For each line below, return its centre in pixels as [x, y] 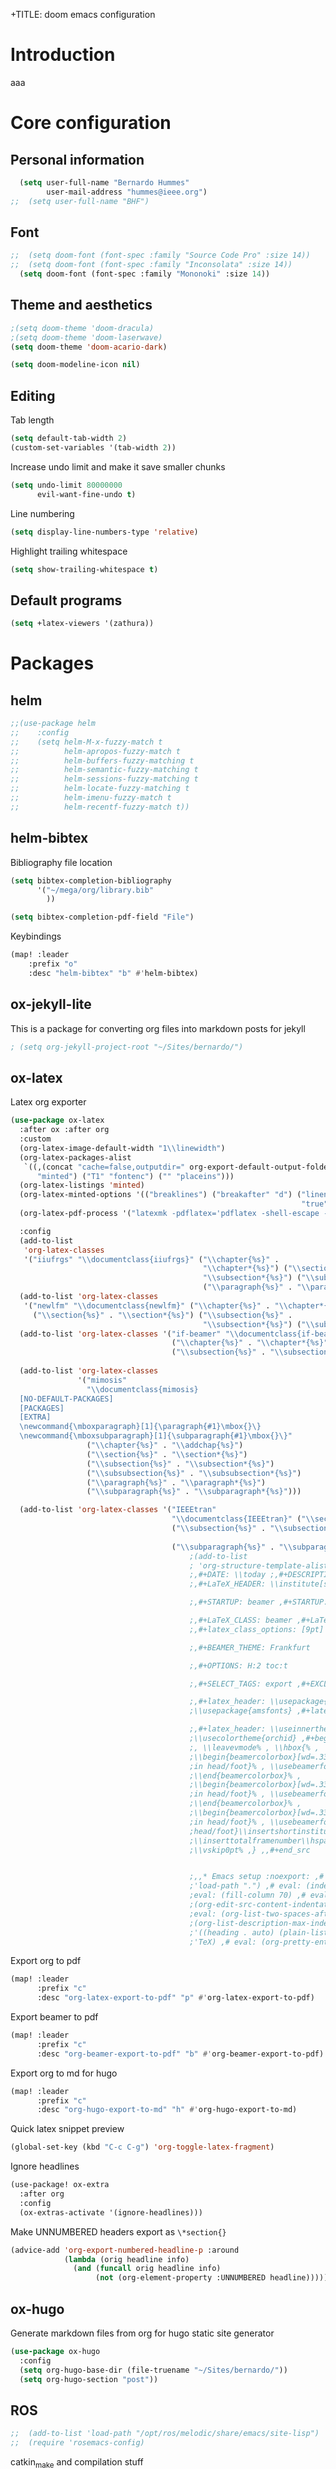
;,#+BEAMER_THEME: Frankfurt [250, 1647]
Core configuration [91, 123]
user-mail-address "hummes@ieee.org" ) [127, 192]
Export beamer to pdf [54, 2017]
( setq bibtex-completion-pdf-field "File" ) [102, 917]
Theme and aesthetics [81, 305]
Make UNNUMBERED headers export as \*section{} [118, 2231]
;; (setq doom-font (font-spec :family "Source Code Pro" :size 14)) [160, 255]
